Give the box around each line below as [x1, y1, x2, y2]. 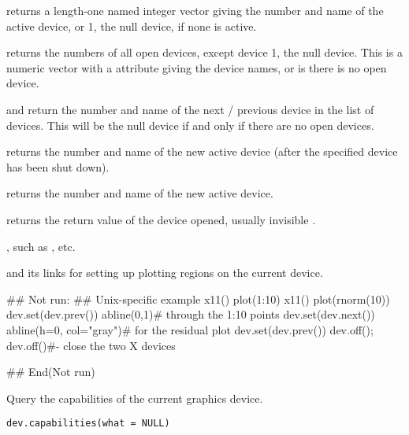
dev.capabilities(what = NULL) [6, 418, 170, 429]
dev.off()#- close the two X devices [6, 337, 176, 353]
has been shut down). [6, 158, 110, 175]
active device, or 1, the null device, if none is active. [6, 17, 257, 34]
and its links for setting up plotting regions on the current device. [6, 264, 323, 281]
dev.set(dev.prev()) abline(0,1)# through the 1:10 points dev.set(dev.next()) [6, 306, 375, 323]
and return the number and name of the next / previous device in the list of [6, 101, 374, 117]
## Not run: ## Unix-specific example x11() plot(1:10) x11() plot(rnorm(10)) [6, 290, 390, 307]
